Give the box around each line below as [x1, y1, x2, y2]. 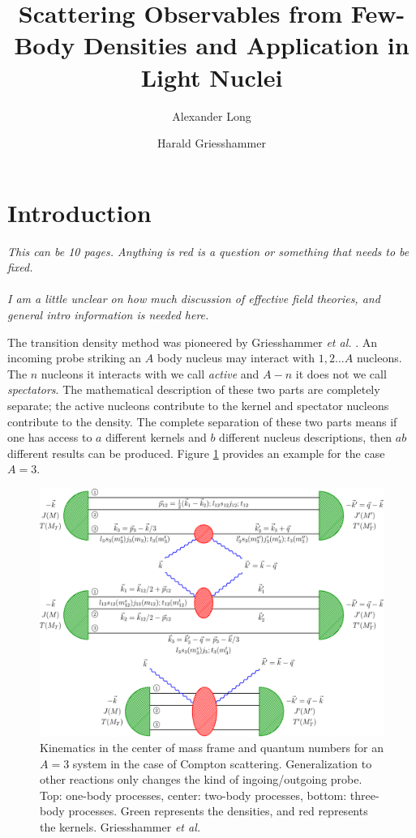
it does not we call [295, 365, 387, 382]
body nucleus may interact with [157, 349, 315, 366]
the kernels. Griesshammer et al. [40, 819, 201, 836]
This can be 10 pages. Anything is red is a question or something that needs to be [7, 242, 410, 259]
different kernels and [105, 429, 207, 446]
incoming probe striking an [7, 349, 142, 366]
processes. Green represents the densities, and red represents [68, 802, 368, 819]
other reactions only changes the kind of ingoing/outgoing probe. [40, 771, 362, 788]
